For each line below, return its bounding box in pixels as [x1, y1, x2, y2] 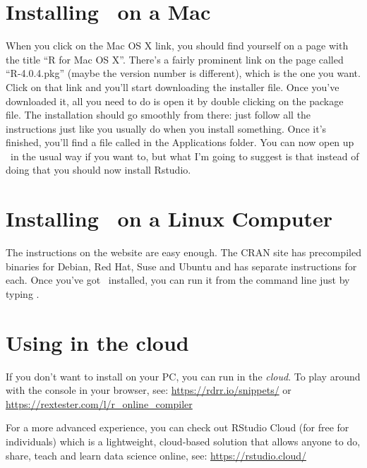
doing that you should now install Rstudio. [6, 162, 191, 177]
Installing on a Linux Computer [6, 204, 333, 233]
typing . [6, 286, 40, 301]
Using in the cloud [6, 328, 189, 356]
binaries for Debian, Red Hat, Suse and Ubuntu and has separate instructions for [6, 258, 357, 273]
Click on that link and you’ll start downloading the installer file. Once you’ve [6, 79, 339, 94]
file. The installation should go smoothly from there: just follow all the [6, 107, 311, 122]
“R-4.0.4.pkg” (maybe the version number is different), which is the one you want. [6, 66, 361, 80]
